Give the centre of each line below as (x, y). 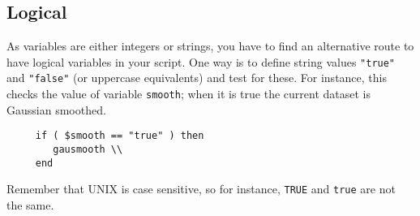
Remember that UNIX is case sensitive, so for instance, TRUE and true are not (201, 189)
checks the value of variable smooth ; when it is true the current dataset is (189, 94)
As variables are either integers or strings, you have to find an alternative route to (210, 46)
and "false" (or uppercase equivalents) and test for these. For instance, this (197, 78)
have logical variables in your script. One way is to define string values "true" (201, 61)
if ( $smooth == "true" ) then (120, 136)
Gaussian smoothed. (56, 109)
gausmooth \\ (88, 150)
